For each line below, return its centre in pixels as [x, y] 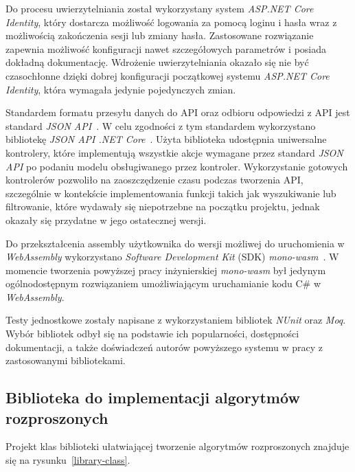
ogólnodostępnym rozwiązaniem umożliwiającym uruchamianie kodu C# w [163, 283]
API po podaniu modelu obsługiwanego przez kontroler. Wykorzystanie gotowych [177, 166]
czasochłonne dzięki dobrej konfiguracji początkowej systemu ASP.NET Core [168, 75]
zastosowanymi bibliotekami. [66, 360]
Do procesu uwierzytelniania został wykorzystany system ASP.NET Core [160, 8]
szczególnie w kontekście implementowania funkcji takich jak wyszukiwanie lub [171, 193]
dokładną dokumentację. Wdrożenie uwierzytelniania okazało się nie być [157, 62]
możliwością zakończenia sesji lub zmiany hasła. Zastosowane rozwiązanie [160, 35]
